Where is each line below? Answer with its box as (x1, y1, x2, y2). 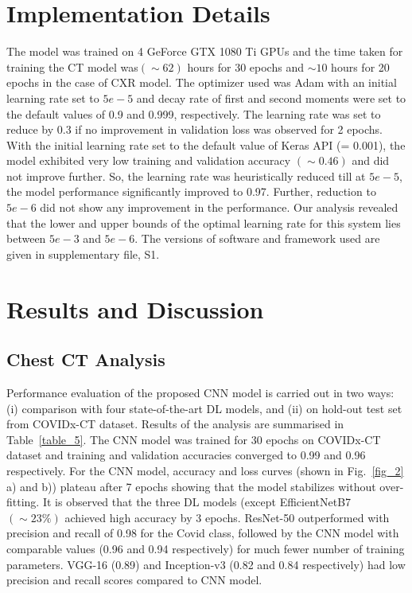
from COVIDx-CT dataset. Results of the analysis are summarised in (6, 415, 344, 432)
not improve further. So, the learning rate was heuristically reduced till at (6, 167, 366, 184)
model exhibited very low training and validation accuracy (6, 152, 291, 169)
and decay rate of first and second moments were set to (136, 89, 406, 106)
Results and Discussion (6, 292, 264, 325)
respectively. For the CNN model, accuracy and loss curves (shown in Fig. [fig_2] (6, 462, 404, 478)
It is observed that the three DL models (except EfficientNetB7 (42, 494, 352, 510)
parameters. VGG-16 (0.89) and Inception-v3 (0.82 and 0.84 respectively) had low (6, 556, 406, 572)
